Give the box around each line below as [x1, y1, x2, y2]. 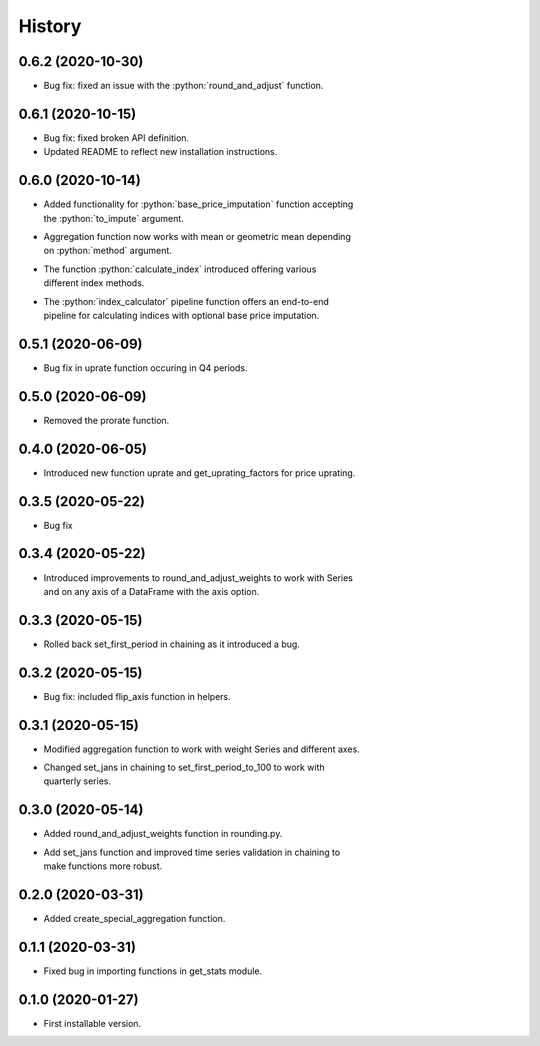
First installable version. [43, 1017, 142, 1029]
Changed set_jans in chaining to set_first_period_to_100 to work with [43, 761, 325, 774]
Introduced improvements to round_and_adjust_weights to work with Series [43, 571, 354, 584]
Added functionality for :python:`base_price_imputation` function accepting [43, 198, 354, 210]
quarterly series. [43, 775, 112, 787]
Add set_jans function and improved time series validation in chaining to [43, 846, 341, 858]
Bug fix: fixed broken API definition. [43, 131, 190, 144]
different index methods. [43, 277, 145, 289]
